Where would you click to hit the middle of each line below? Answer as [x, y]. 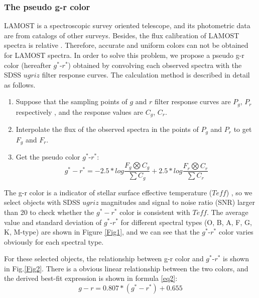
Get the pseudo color [48, 157]
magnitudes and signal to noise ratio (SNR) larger [178, 202]
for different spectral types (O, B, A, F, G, [186, 222]
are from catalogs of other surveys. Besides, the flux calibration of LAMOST [122, 35]
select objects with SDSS [42, 202]
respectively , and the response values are [79, 111]
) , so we [239, 192]
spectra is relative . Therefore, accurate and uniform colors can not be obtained [126, 45]
